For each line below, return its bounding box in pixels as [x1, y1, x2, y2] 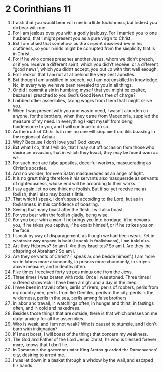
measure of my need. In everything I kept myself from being [12, 118, 133, 124]
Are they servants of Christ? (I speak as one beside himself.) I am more [12, 253, 155, 259]
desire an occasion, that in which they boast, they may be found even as [12, 149, 158, 155]
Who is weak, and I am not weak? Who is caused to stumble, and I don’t [12, 321, 157, 327]
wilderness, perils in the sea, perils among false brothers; [12, 295, 128, 301]
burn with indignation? [12, 326, 58, 332]
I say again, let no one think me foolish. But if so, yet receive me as [12, 186, 146, 192]
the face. [12, 227, 31, 233]
